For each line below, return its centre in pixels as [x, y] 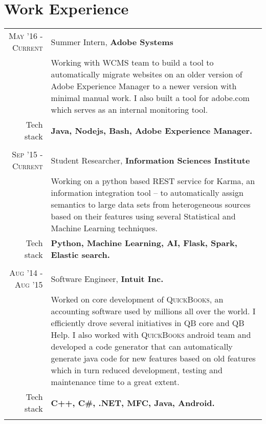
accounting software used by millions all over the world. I [153, 311]
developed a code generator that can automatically [142, 347]
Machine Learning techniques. [104, 228]
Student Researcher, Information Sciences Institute [150, 160]
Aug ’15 [29, 285]
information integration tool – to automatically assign [147, 193]
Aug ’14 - [26, 273]
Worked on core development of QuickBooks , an [137, 299]
